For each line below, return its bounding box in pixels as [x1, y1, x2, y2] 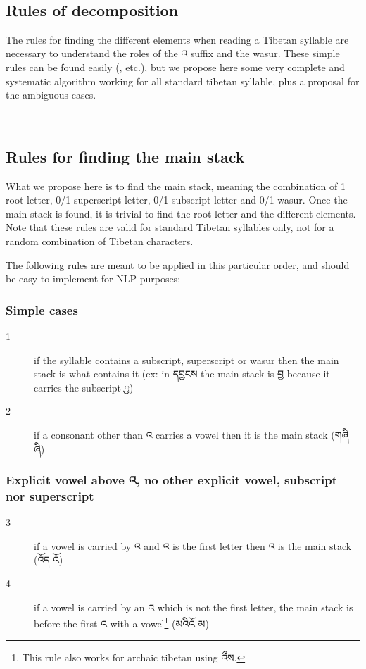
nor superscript [6, 487, 94, 504]
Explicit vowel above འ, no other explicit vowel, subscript [6, 471, 337, 489]
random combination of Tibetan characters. [6, 233, 194, 248]
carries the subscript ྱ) [34, 380, 134, 394]
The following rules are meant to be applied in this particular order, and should [6, 257, 350, 272]
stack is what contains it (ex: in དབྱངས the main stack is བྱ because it [34, 366, 330, 381]
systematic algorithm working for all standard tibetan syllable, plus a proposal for [6, 73, 360, 88]
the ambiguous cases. [6, 87, 96, 102]
